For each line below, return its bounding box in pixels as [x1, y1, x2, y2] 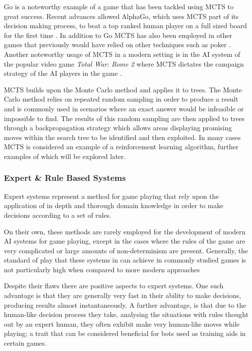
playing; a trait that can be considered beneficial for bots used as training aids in [4, 328, 246, 338]
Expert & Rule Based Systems [4, 172, 126, 184]
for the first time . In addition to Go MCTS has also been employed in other [4, 30, 233, 40]
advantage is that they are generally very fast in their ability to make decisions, [4, 290, 241, 300]
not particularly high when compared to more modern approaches [4, 264, 200, 274]
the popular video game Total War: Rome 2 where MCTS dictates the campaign [4, 58, 244, 69]
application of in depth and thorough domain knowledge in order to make [4, 200, 223, 211]
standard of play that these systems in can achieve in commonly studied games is [4, 255, 246, 265]
